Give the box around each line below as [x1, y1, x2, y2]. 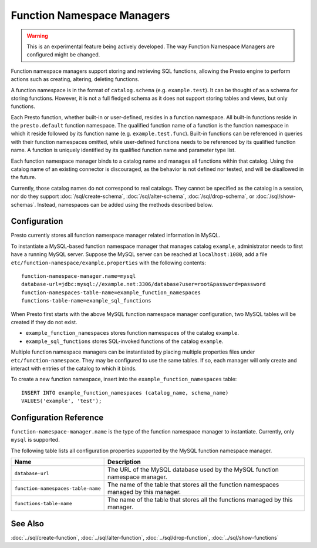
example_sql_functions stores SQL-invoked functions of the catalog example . [25, 338, 224, 345]
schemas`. [11, 201, 36, 208]
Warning [26, 32, 48, 39]
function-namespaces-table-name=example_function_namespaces [21, 289, 201, 296]
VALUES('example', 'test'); [21, 398, 102, 405]
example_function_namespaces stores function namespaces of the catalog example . [25, 330, 239, 337]
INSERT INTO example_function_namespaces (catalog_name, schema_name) [21, 389, 229, 396]
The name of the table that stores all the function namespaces [107, 480, 279, 489]
